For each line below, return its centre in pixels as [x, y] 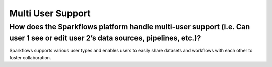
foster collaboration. [30, 57]
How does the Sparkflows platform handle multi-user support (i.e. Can [130, 27]
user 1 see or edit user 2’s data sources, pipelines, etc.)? [105, 38]
